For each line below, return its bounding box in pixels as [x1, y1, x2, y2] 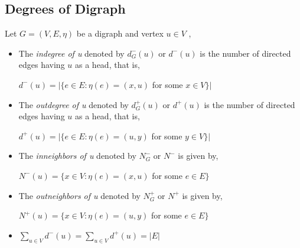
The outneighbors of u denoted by [18, 189, 141, 201]
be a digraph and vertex [76, 27, 164, 40]
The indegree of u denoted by [18, 47, 125, 59]
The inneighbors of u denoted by [18, 149, 136, 162]
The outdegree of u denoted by [18, 98, 129, 110]
